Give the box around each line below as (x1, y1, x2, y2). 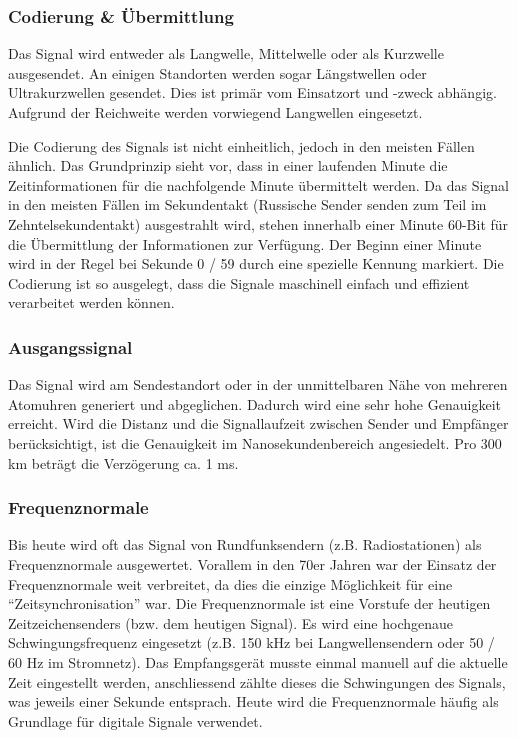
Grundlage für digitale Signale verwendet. (8, 710, 263, 731)
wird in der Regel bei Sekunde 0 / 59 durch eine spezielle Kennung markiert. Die (8, 253, 504, 274)
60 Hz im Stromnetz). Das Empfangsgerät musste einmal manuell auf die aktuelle (8, 651, 508, 672)
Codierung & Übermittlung (8, 3, 234, 28)
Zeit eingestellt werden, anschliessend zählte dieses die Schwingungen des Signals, (8, 671, 506, 692)
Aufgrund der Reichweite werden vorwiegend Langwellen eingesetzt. (8, 102, 423, 122)
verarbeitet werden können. (8, 292, 175, 313)
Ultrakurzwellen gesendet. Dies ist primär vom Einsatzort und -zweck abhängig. (8, 82, 497, 103)
